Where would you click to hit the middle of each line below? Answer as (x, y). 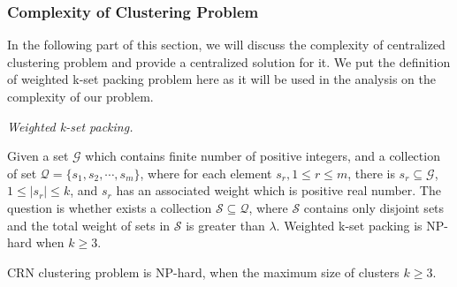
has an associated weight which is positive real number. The (278, 190)
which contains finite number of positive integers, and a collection (263, 156)
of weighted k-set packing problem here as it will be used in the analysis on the (221, 79)
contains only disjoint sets (374, 207)
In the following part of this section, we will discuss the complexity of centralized (226, 45)
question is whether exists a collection (110, 207)
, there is (371, 173)
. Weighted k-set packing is (349, 225)
